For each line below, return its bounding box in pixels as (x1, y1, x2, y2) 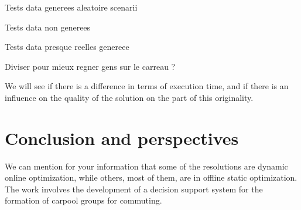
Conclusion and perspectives (5, 126, 239, 150)
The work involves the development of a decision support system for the (5, 182, 263, 195)
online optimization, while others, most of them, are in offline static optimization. (5, 171, 297, 184)
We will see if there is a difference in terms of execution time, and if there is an (5, 80, 289, 92)
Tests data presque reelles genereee (5, 40, 129, 53)
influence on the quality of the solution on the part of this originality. (5, 91, 254, 103)
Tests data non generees (5, 21, 91, 33)
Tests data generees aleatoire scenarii (5, 1, 138, 13)
